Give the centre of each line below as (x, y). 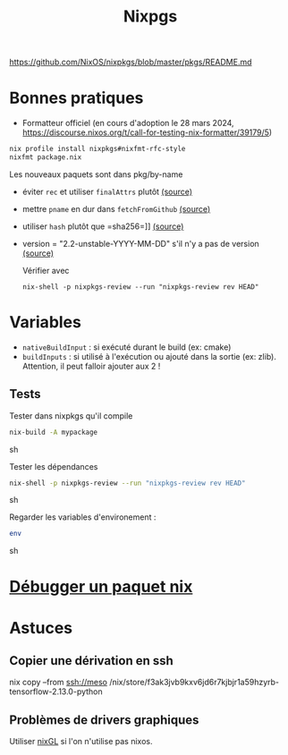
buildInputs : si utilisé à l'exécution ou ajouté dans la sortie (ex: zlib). (149, 356)
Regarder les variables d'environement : (83, 517)
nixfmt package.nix (46, 157)
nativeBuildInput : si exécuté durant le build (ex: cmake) (127, 347)
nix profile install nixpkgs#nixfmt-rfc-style (97, 149)
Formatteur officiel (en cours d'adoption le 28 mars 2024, (128, 123)
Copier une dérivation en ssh (92, 661)
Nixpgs (150, 17)
